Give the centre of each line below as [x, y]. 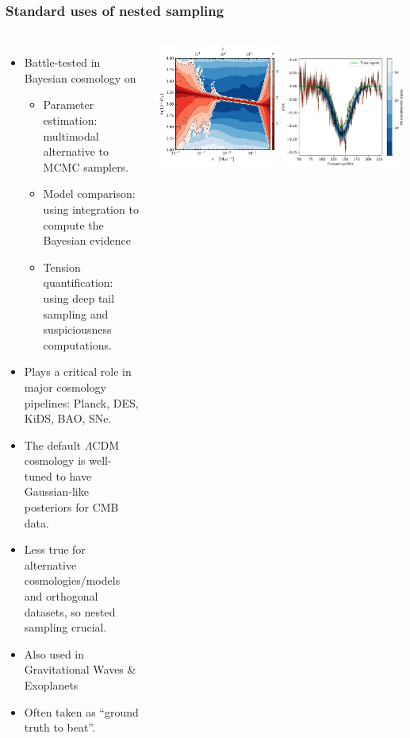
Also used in [54, 653]
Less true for [55, 549]
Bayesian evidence [87, 240]
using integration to [91, 209]
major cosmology [65, 386]
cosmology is [55, 460]
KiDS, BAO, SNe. [68, 418]
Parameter [69, 104]
